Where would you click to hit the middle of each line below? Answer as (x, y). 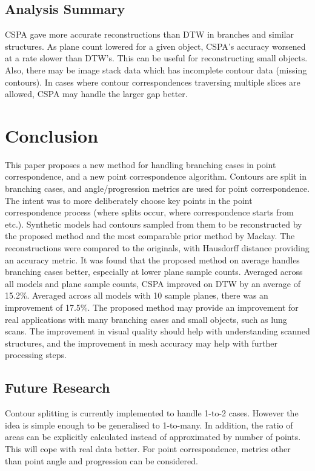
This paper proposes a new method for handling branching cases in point (141, 164)
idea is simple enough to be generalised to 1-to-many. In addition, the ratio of (149, 425)
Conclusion (52, 135)
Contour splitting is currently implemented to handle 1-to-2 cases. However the (152, 413)
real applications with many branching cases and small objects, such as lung (146, 319)
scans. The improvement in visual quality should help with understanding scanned (157, 331)
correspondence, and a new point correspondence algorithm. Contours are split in (156, 176)
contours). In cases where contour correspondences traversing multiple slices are (153, 82)
